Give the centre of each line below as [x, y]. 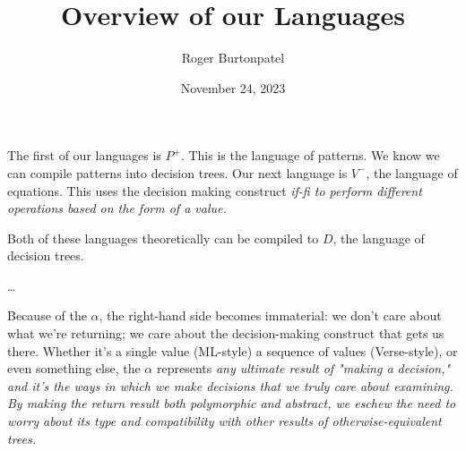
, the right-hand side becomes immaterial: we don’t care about [270, 315]
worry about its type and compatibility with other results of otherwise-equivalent [224, 421]
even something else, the [74, 368]
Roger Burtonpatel [233, 58]
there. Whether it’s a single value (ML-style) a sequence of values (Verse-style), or [233, 350]
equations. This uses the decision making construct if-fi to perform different [215, 190]
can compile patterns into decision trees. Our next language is [177, 172]
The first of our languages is [84, 155]
